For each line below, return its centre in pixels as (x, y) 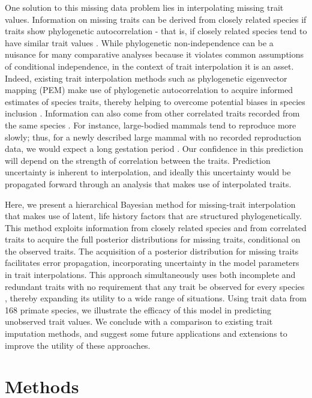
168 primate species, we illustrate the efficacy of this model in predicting (138, 309)
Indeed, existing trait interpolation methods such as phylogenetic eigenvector (146, 78)
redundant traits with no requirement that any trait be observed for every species (155, 286)
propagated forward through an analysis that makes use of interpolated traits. (148, 183)
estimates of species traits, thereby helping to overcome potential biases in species (155, 101)
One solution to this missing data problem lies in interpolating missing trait (144, 7)
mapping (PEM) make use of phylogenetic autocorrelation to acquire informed (149, 90)
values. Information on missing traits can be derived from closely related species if (156, 19)
